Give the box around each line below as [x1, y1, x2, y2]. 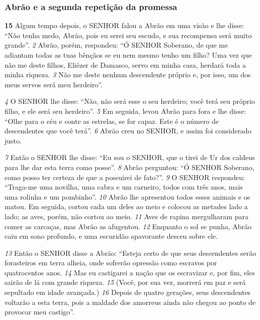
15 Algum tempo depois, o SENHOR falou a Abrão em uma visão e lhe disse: [5, 20, 244, 31]
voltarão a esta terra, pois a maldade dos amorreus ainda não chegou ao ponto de [5, 296, 256, 307]
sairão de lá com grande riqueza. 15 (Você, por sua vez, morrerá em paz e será [5, 277, 246, 287]
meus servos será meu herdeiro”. [5, 79, 103, 89]
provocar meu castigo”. [5, 306, 74, 317]
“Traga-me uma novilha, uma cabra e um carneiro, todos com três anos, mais [5, 182, 243, 192]
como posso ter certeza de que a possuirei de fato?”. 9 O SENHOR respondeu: [5, 172, 245, 182]
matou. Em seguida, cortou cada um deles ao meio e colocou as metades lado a [5, 201, 248, 212]
